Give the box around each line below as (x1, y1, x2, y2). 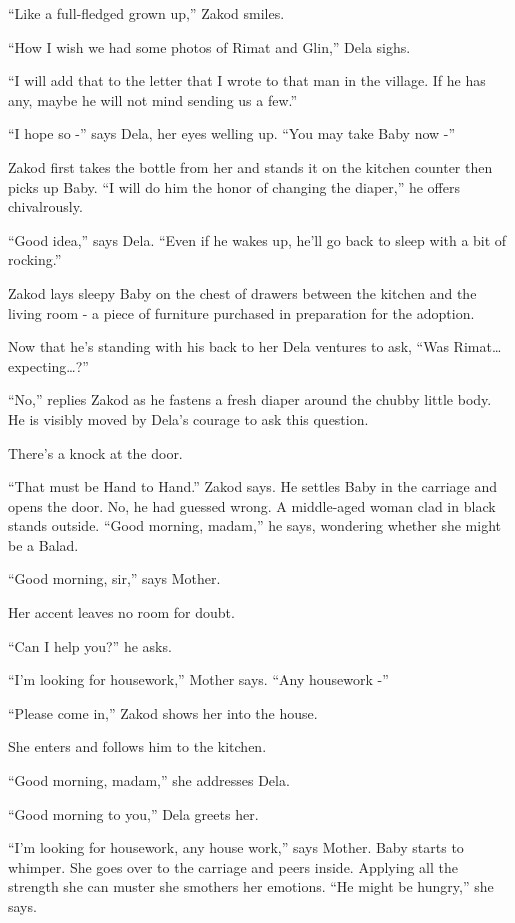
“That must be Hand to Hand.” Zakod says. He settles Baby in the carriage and (8, 476, 498, 497)
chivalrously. (8, 196, 83, 217)
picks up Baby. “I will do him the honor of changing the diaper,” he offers (8, 176, 460, 197)
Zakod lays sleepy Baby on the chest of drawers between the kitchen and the (8, 282, 477, 303)
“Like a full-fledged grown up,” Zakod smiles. (8, 3, 285, 23)
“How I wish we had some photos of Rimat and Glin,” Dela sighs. (8, 36, 411, 57)
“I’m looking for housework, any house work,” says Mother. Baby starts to (8, 837, 464, 858)
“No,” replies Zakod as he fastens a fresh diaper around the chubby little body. (8, 389, 492, 410)
